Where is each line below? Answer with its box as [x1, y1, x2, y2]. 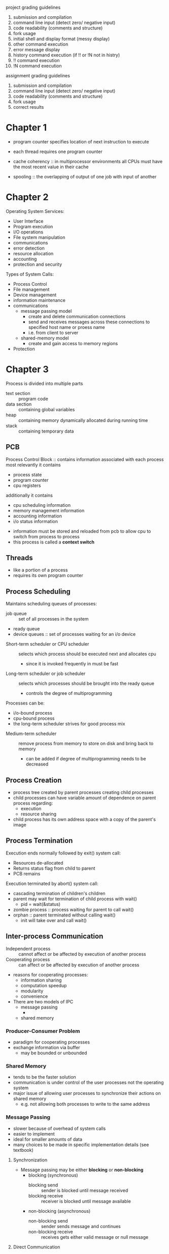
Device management [13, 292, 57, 298]
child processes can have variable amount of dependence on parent [13, 795, 156, 801]
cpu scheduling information [13, 502, 71, 508]
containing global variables [18, 406, 75, 412]
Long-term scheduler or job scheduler [6, 670, 86, 677]
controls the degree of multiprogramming [25, 690, 112, 696]
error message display [13, 47, 60, 52]
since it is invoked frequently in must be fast [25, 661, 119, 667]
